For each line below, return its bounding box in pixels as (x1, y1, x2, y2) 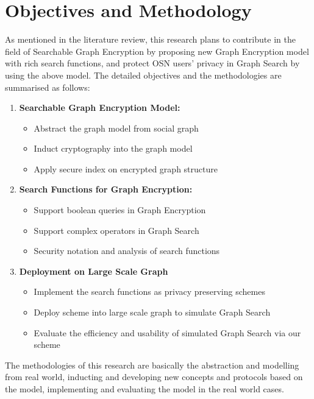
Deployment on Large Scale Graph (19, 264, 168, 277)
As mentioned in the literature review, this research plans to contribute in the (5, 33, 296, 46)
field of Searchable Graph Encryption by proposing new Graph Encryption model (5, 44, 309, 57)
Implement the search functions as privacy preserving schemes (34, 285, 265, 298)
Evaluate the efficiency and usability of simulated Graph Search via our (34, 326, 301, 339)
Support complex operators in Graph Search (34, 224, 199, 236)
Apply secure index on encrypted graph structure (34, 162, 218, 175)
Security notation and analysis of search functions (34, 244, 220, 257)
